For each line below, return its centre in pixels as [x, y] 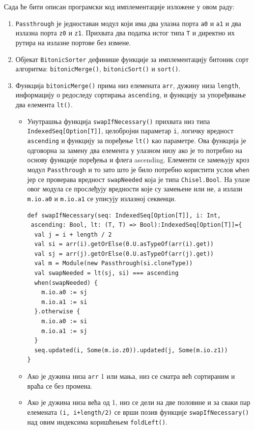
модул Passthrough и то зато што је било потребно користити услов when [138, 169]
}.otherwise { [57, 312]
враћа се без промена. [60, 385]
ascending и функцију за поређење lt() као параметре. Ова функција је [137, 140]
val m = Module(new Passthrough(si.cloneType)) [113, 263]
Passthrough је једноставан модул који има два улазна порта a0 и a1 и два [128, 23]
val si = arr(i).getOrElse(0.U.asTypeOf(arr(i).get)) [124, 244]
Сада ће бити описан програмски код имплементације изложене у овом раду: [119, 6]
